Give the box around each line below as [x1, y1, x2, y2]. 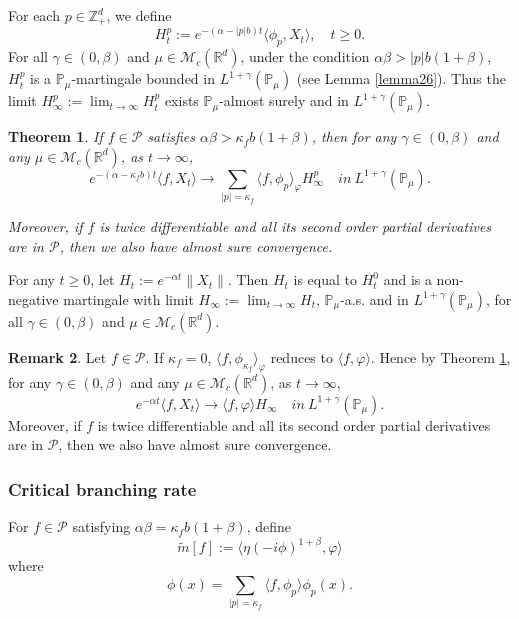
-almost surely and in [219, 90, 349, 111]
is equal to [293, 269, 357, 290]
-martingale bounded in [71, 68, 215, 89]
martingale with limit [63, 288, 194, 309]
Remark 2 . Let [8, 346, 107, 367]
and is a [383, 269, 432, 290]
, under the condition [240, 46, 370, 67]
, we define [106, 5, 172, 25]
